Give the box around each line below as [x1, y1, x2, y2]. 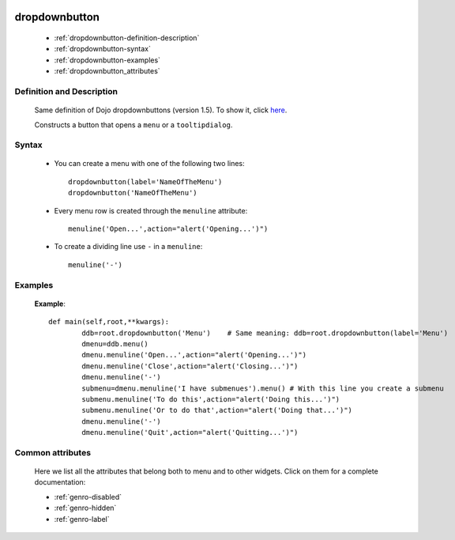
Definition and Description [14, 85, 118, 96]
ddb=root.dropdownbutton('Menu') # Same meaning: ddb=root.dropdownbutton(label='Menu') [81, 328, 449, 338]
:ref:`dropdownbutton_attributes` [54, 66, 161, 76]
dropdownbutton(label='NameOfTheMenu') [68, 177, 223, 186]
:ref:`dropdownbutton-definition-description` [54, 33, 200, 43]
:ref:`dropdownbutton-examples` [54, 55, 161, 65]
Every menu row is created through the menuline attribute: [54, 206, 248, 215]
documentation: [34, 478, 86, 487]
